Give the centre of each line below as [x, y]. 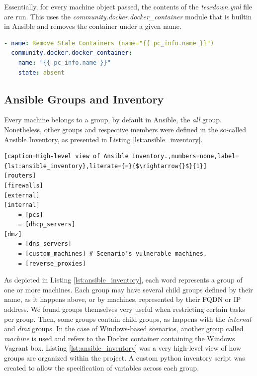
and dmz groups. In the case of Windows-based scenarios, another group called [124, 329]
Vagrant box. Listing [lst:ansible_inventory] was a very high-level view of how [123, 348]
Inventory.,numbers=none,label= [185, 156]
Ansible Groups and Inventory [84, 99]
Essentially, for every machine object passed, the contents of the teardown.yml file [128, 6]
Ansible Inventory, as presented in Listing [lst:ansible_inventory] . [103, 139]
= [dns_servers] [45, 244]
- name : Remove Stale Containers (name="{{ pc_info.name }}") [109, 43]
